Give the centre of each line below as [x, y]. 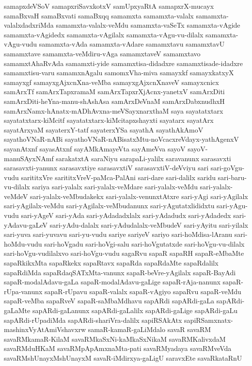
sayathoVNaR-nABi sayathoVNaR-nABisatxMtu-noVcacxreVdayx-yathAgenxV [121, 139]
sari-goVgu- [228, 168]
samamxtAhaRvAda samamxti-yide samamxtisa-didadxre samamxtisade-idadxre [124, 63]
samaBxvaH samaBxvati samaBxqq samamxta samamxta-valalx [99, 15]
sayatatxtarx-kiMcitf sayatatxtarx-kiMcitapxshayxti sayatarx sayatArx [109, 120]
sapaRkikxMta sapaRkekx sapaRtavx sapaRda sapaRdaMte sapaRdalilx [111, 263]
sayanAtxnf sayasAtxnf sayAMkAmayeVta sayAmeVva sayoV [95, 148]
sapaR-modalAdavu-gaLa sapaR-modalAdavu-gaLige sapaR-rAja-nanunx [112, 282]
